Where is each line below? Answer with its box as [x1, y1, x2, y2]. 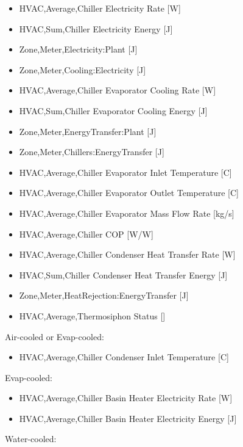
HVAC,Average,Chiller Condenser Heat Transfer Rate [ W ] [19, 248, 236, 261]
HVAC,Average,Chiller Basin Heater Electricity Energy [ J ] [19, 412, 237, 424]
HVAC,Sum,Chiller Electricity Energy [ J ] [19, 22, 173, 35]
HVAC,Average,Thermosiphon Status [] [19, 309, 166, 322]
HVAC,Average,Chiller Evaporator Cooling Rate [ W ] [19, 84, 216, 96]
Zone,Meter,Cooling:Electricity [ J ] [19, 63, 146, 76]
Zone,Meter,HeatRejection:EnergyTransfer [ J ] [19, 289, 189, 302]
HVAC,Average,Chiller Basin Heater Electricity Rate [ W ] [19, 391, 233, 404]
